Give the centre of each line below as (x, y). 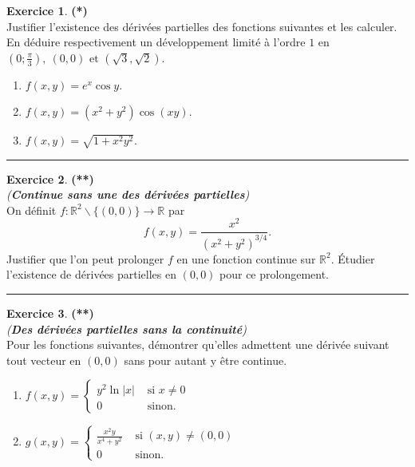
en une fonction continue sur (246, 258)
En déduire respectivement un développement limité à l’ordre (156, 42)
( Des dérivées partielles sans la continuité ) (126, 328)
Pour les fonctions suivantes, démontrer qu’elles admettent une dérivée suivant (198, 344)
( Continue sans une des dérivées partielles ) (128, 194)
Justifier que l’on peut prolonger (85, 258)
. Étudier (353, 258)
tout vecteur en (44, 360)
